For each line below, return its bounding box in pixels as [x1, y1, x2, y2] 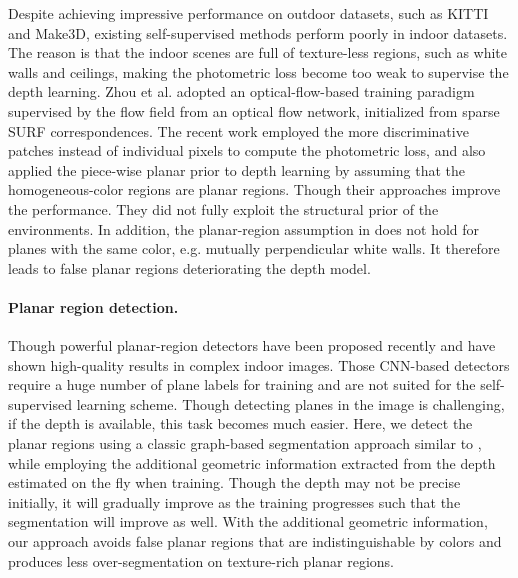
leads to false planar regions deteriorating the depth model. [8, 257, 371, 278]
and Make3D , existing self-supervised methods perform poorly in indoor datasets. [8, 22, 508, 43]
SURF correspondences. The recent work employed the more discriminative [8, 120, 469, 141]
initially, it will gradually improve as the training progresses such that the [8, 491, 461, 512]
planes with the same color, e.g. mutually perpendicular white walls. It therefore [8, 238, 500, 259]
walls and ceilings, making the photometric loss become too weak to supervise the [8, 61, 509, 82]
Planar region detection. [8, 296, 179, 317]
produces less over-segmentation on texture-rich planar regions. [8, 550, 394, 571]
